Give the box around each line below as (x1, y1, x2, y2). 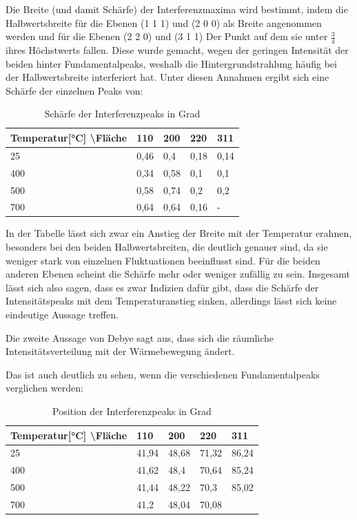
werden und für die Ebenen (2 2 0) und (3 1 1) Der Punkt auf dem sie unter (6, 29, 328, 44)
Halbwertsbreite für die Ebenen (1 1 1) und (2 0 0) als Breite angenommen (6, 15, 322, 30)
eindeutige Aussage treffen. (6, 307, 119, 322)
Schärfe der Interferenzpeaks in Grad (44, 106, 201, 121)
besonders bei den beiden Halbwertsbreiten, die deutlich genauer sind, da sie (6, 240, 328, 254)
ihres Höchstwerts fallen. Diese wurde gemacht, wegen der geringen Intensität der (6, 43, 349, 57)
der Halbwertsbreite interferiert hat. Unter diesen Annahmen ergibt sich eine (6, 70, 329, 84)
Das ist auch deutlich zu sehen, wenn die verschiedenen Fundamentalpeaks (6, 367, 320, 381)
